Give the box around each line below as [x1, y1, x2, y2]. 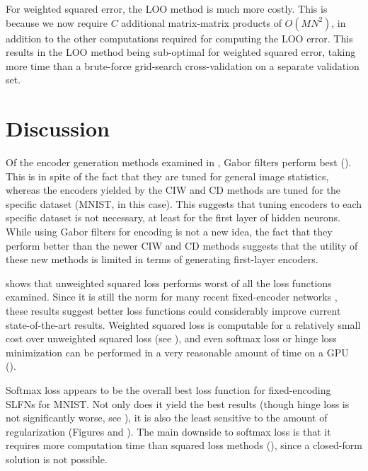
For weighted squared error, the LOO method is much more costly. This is [6, 1, 328, 16]
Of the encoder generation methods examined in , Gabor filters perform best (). [6, 155, 352, 170]
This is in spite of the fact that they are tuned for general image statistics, [6, 168, 329, 183]
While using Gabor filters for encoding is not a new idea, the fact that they [6, 224, 333, 239]
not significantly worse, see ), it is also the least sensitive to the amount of [6, 410, 328, 425]
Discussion [6, 114, 110, 143]
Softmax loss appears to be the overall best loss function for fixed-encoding [6, 383, 331, 397]
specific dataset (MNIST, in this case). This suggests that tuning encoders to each [6, 196, 362, 211]
